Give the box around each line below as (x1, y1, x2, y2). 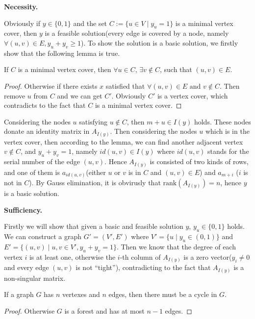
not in (4, 177, 22, 188)
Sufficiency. (4, 204, 43, 215)
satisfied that (105, 80, 145, 91)
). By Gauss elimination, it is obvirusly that (29, 177, 161, 188)
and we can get (57, 90, 102, 100)
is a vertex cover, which (157, 90, 228, 100)
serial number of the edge (4, 156, 80, 167)
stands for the (207, 146, 249, 156)
